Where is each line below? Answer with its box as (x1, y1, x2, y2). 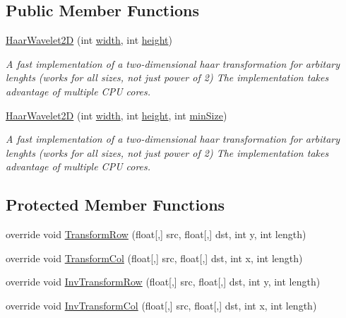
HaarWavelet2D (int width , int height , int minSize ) (6, 107, 227, 122)
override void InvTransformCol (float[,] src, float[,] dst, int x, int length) (6, 298, 317, 312)
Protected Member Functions (6, 194, 225, 216)
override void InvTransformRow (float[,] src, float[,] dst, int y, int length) (6, 274, 321, 289)
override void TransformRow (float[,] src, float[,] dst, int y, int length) (6, 227, 306, 242)
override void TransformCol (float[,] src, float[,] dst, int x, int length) (6, 250, 303, 265)
